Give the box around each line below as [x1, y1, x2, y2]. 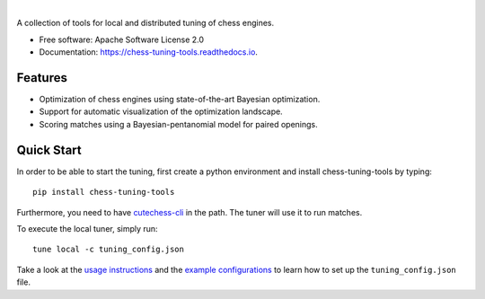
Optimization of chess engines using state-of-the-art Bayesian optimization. [39, 94, 321, 105]
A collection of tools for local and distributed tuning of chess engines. [16, 18, 275, 29]
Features [16, 70, 67, 85]
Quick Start [16, 142, 82, 157]
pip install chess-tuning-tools [32, 187, 175, 198]
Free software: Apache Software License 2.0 [39, 34, 205, 45]
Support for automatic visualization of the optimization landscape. [39, 106, 283, 117]
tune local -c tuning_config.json [32, 244, 184, 255]
